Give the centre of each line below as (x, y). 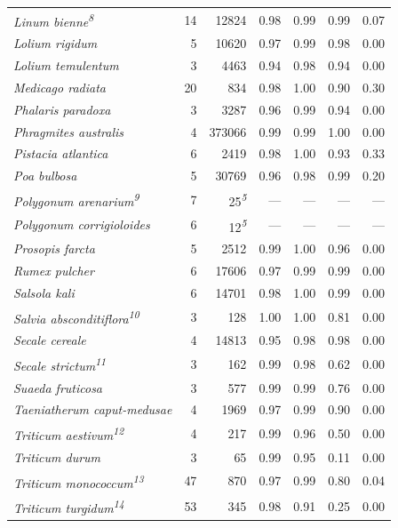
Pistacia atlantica (61, 153)
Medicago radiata (60, 87)
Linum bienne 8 (54, 20)
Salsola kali (44, 292)
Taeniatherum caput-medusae (93, 409)
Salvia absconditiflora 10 (76, 316)
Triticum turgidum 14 (69, 506)
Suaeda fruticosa (58, 387)
